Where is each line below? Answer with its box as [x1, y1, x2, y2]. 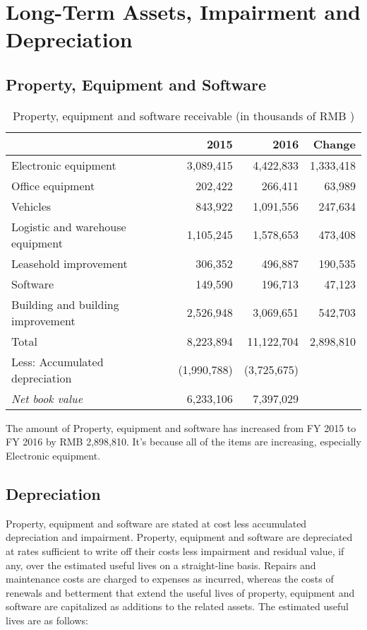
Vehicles [11, 197, 52, 214]
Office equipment [11, 177, 95, 194]
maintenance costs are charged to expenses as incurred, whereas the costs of [6, 571, 334, 586]
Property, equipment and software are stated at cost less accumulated [6, 515, 307, 530]
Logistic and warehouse [11, 218, 126, 235]
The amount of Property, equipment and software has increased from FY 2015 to [6, 420, 356, 435]
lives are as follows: [6, 612, 88, 627]
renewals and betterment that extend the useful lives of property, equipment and [6, 585, 355, 600]
